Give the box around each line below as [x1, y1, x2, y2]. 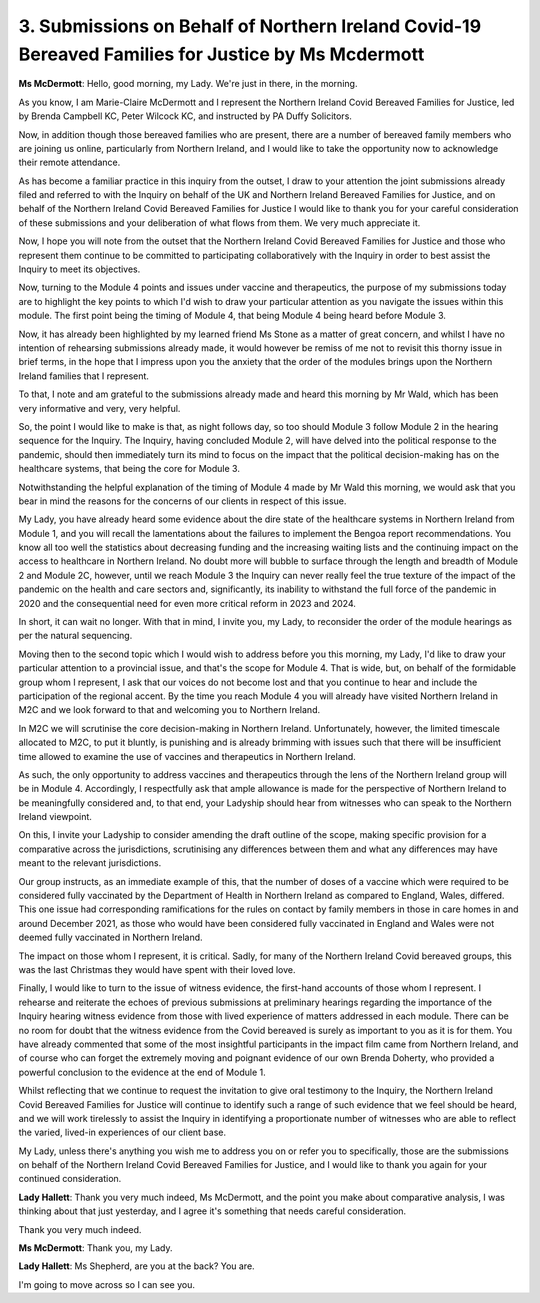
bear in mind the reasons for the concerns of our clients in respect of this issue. [18, 495, 347, 507]
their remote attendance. [18, 156, 121, 169]
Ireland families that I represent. [18, 370, 150, 382]
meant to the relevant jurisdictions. [18, 857, 162, 869]
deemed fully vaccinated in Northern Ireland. [18, 931, 204, 944]
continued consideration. [18, 1173, 122, 1185]
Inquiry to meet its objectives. [18, 263, 141, 275]
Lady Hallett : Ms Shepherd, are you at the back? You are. [18, 1260, 255, 1272]
